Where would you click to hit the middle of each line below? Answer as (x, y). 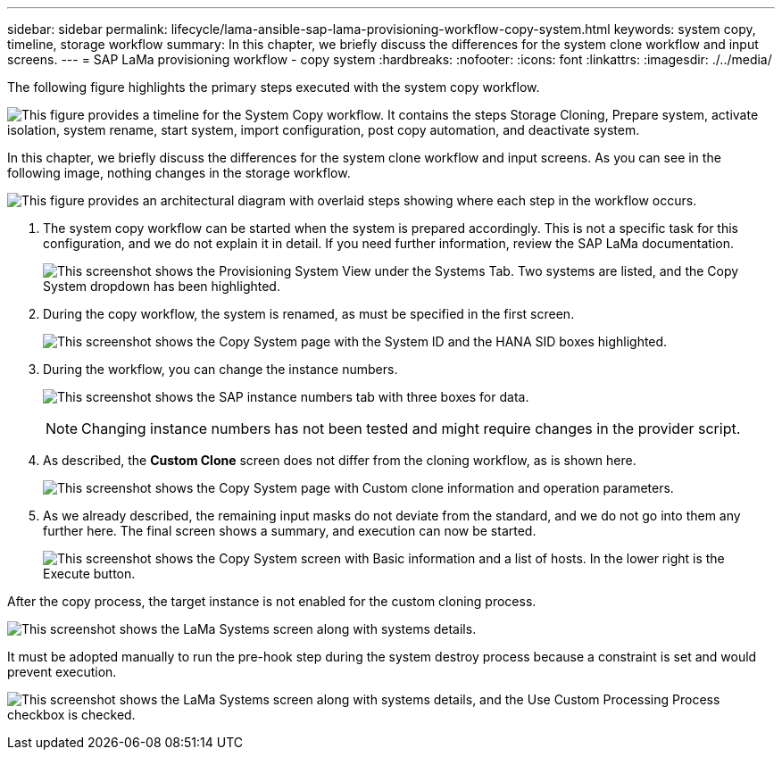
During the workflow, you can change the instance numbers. (220, 369)
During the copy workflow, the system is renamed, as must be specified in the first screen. (309, 314)
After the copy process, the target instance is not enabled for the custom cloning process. (272, 601)
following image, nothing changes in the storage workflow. (179, 173)
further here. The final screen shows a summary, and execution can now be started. (290, 531)
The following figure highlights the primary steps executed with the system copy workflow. (274, 87)
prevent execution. (62, 672)
